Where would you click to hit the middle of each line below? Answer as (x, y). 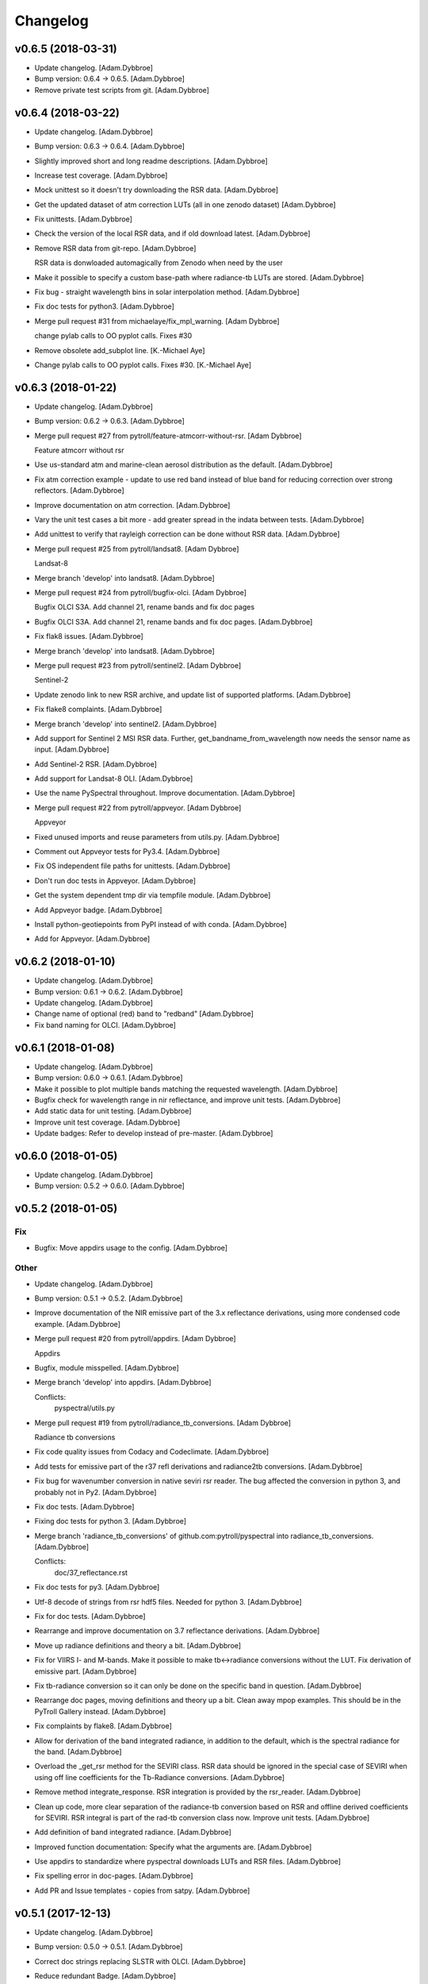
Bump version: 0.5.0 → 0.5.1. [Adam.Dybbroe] (109, 1947)
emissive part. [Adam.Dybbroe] (86, 1671)
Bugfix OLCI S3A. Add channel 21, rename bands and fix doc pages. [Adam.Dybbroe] (174, 621)
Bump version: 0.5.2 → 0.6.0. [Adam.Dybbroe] (110, 1186)
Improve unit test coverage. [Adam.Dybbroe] (107, 1122)
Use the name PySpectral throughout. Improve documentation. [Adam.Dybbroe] (165, 793)
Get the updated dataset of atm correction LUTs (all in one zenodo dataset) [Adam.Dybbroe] (185, 204)
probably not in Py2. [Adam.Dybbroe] (96, 1492)
